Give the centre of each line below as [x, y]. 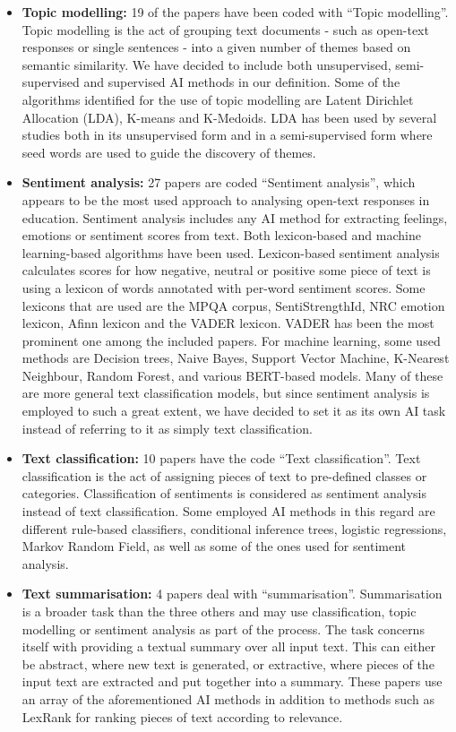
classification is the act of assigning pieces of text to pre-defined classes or [224, 475]
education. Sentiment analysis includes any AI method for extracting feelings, [235, 217]
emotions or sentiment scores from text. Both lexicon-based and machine [221, 235]
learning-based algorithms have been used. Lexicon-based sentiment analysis [231, 252]
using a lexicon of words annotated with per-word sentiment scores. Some [224, 287]
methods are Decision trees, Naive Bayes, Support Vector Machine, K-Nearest [236, 358]
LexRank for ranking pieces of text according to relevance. [182, 716]
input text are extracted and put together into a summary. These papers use [232, 681]
